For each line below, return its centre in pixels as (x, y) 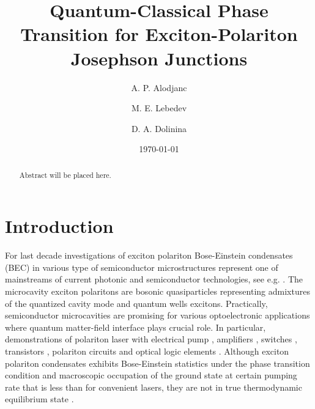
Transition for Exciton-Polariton (159, 34)
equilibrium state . (39, 399)
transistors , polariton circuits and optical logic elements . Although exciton (147, 351)
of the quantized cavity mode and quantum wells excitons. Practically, (136, 303)
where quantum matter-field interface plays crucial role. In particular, (135, 327)
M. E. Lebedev (159, 108)
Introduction (59, 226)
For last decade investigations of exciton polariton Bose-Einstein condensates (149, 255)
